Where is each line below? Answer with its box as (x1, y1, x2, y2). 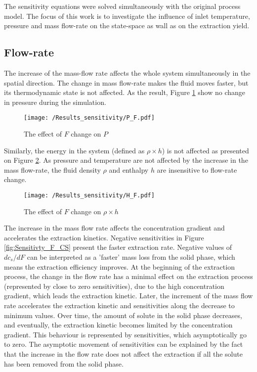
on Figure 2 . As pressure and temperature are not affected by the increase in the (4, 155, 248, 165)
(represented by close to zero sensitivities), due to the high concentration (4, 280, 224, 291)
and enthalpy (109, 164, 149, 175)
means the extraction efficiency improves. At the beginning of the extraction (4, 261, 235, 272)
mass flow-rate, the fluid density (4, 164, 101, 175)
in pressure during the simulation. (4, 96, 106, 107)
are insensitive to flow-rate (157, 164, 237, 175)
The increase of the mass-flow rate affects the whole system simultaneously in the (4, 67, 251, 78)
